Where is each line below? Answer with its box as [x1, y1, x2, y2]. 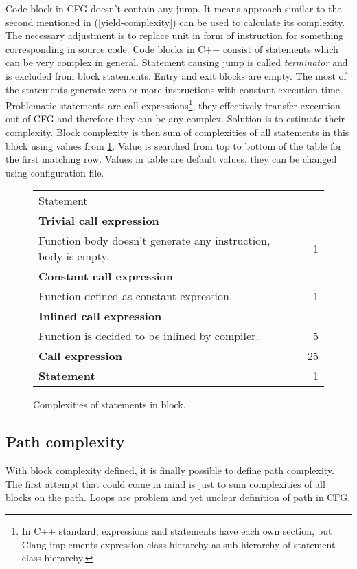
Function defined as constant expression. [38, 288, 233, 304]
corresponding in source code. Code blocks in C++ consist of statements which [5, 41, 338, 56]
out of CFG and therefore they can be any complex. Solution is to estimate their [5, 111, 345, 126]
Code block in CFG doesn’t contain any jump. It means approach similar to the [5, 1, 342, 15]
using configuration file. [5, 165, 104, 179]
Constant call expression [38, 268, 173, 284]
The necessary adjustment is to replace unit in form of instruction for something [5, 28, 344, 43]
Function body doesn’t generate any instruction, [38, 232, 270, 249]
